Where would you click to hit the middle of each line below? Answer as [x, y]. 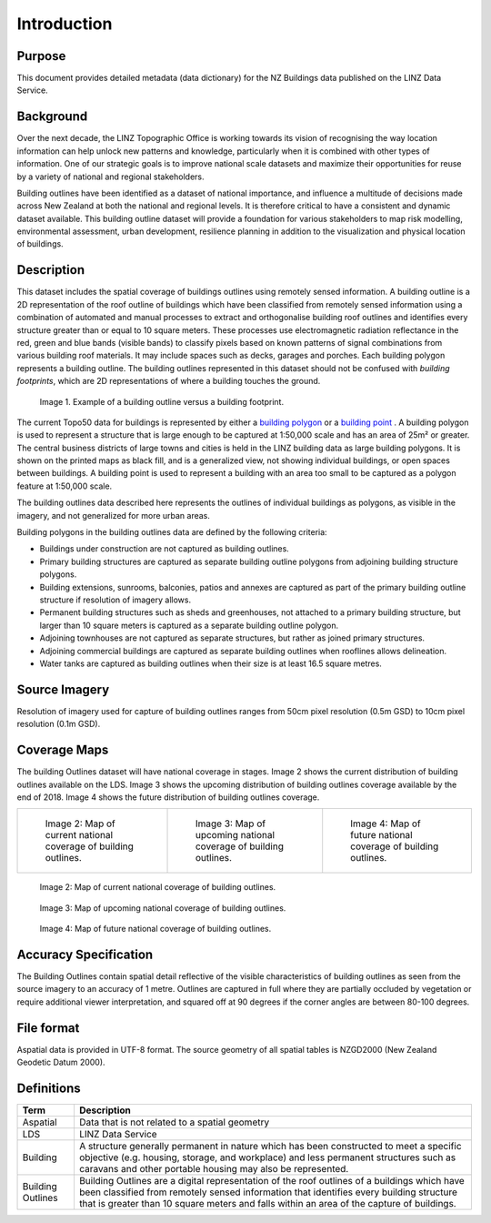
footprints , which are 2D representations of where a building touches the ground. [169, 381]
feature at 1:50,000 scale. [65, 486]
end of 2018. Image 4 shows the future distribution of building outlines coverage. [168, 797]
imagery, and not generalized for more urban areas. [114, 515]
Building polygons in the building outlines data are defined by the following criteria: [172, 532]
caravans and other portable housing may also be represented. [214, 1168]
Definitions [49, 1088]
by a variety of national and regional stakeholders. [110, 177]
